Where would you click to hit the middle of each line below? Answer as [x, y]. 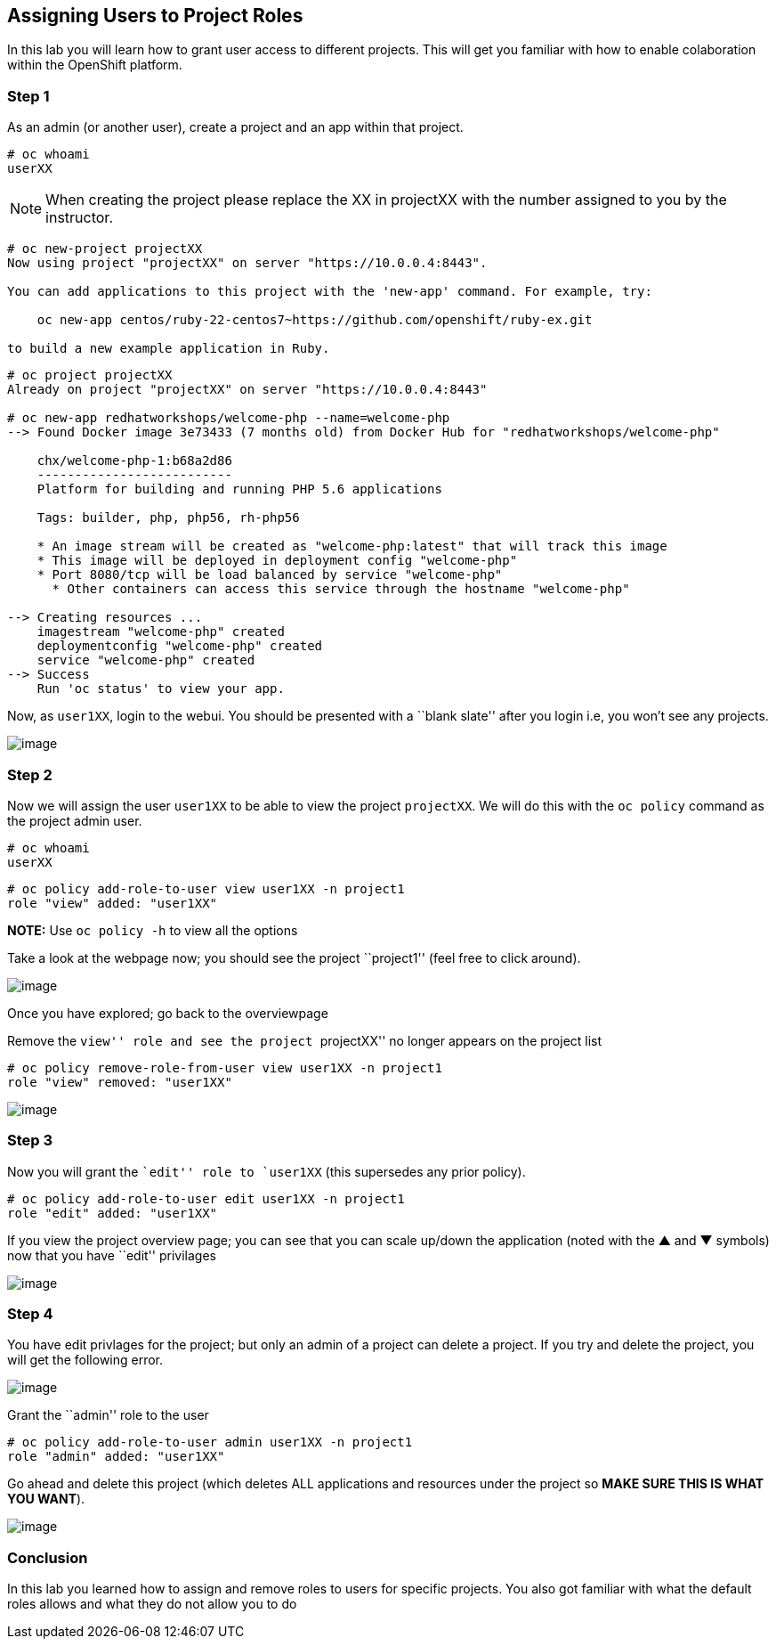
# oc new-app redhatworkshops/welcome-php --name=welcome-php [229, 418]
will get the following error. [85, 1360]
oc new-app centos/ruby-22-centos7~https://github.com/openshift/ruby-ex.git [315, 320]
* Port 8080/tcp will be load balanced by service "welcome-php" [270, 575]
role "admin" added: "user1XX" [116, 1457]
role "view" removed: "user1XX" [120, 1082]
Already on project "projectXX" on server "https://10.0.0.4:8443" [247, 390]
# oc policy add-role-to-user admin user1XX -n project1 [210, 1442]
